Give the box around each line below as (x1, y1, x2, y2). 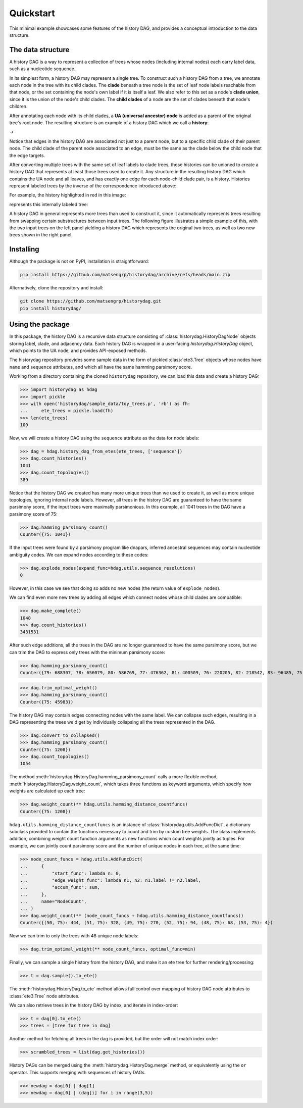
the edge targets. (9, 152, 45, 159)
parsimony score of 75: (9, 511, 58, 517)
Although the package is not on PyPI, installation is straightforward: (9, 258, 149, 265)
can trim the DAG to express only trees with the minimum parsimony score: (9, 649, 165, 655)
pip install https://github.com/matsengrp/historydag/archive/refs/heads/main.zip (20, 272, 231, 278)
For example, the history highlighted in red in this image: (9, 192, 126, 198)
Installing (9, 245, 40, 254)
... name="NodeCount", (20, 899, 87, 904)
